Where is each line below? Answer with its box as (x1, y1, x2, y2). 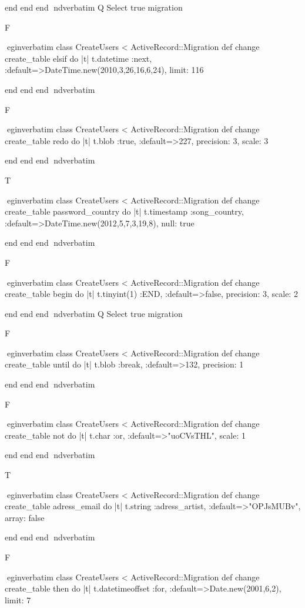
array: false (5, 511, 45, 523)
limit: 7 (5, 593, 31, 606)
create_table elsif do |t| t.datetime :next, (5, 52, 152, 64)
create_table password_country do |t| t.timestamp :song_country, (5, 205, 244, 218)
